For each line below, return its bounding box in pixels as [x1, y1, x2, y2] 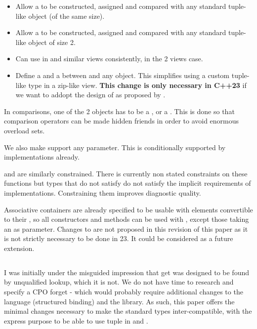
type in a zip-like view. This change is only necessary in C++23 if [28, 80, 247, 90]
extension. [4, 243, 35, 253]
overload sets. [4, 125, 45, 135]
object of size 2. [28, 37, 76, 47]
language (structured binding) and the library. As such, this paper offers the [4, 296, 235, 306]
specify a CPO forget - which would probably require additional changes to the [4, 287, 243, 297]
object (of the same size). [28, 10, 105, 21]
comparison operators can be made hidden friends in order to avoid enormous [4, 116, 239, 126]
